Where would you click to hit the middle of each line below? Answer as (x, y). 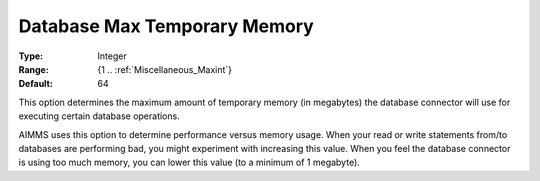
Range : (33, 69)
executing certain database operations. (99, 116)
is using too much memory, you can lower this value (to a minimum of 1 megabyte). (189, 162)
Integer (112, 56)
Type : (31, 56)
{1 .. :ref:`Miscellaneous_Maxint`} (165, 69)
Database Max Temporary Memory (166, 26)
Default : (36, 84)
